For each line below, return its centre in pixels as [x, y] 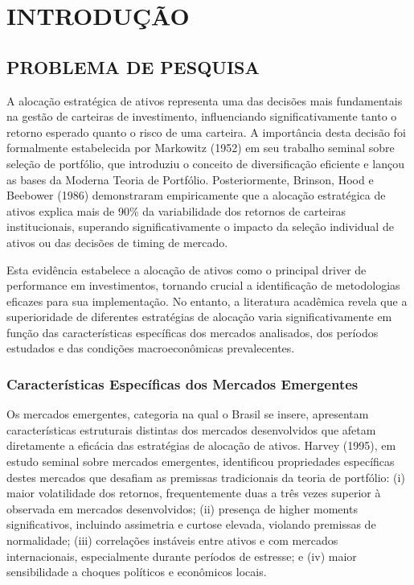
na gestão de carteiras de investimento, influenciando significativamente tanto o [202, 116]
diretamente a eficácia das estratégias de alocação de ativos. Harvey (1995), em [201, 445]
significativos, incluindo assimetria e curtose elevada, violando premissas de [191, 524]
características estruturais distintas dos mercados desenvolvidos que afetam [191, 429]
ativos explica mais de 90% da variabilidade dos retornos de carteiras [176, 210]
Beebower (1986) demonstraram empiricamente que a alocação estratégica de [196, 195]
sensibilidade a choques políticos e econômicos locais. [137, 572]
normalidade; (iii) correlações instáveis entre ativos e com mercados [172, 540]
